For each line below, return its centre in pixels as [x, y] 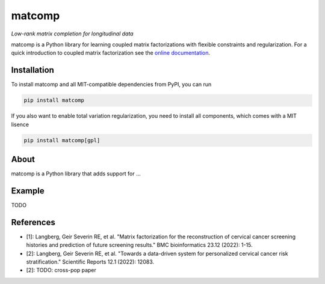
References [33, 222]
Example [28, 191]
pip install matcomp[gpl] [62, 140]
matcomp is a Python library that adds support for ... [76, 174]
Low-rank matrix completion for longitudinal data [72, 34]
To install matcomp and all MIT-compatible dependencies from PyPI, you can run [111, 85]
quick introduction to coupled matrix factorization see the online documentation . [111, 53]
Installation [32, 70]
